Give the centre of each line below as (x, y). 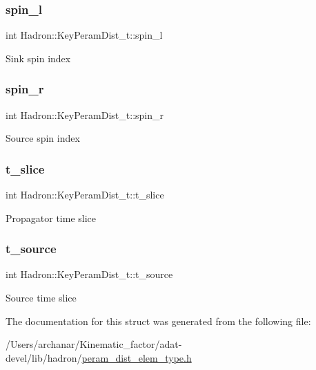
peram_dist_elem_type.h (137, 357)
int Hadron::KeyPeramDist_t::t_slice (85, 195)
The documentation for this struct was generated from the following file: (158, 321)
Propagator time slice (51, 218)
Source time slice (41, 298)
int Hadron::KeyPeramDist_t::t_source (89, 274)
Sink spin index (38, 58)
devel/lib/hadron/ (44, 357)
